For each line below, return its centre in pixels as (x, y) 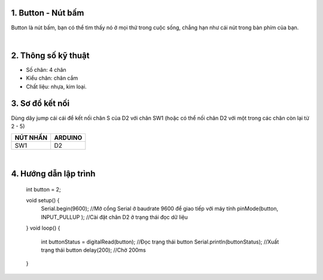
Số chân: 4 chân (46, 69)
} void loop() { (43, 228)
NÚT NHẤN (31, 138)
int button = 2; (43, 189)
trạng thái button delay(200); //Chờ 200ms (93, 250)
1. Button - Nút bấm (48, 13)
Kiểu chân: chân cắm (52, 78)
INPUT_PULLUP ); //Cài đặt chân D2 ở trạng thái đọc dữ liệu (115, 217)
